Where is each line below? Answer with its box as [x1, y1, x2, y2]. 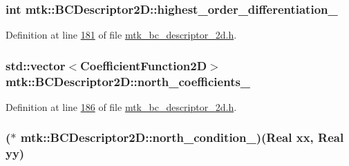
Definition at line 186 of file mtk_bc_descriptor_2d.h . [6, 99, 237, 114]
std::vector [6, 56, 66, 74]
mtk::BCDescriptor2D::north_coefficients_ [6, 72, 251, 90]
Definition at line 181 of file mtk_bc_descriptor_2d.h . [6, 28, 237, 42]
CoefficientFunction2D [80, 56, 207, 74]
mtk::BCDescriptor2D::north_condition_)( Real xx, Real [20, 129, 344, 146]
